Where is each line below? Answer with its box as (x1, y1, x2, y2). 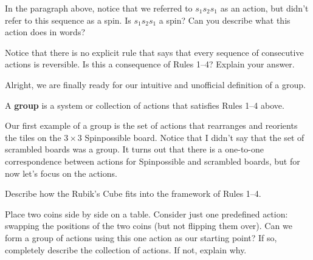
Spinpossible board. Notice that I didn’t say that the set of (84, 131, 304, 143)
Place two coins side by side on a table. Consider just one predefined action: (5, 207, 288, 220)
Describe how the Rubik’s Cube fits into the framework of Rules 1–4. (5, 187, 261, 200)
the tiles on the (5, 131, 61, 143)
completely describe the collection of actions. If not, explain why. (5, 243, 247, 256)
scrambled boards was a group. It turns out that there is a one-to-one (5, 143, 264, 156)
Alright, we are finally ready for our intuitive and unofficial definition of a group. (5, 78, 306, 91)
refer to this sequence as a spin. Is (5, 13, 131, 26)
